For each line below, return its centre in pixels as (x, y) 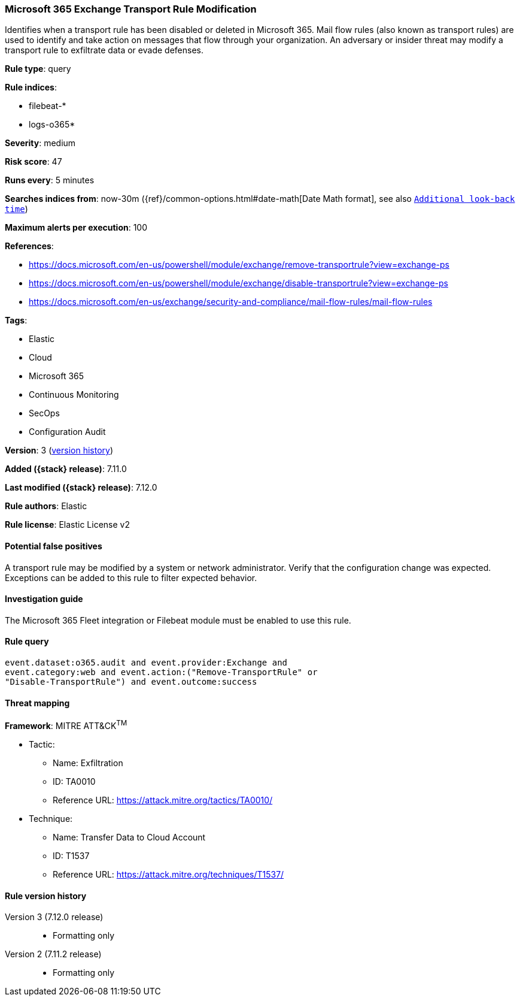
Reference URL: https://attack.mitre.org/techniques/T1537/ (168, 874)
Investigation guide (44, 599)
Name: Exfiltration (88, 763)
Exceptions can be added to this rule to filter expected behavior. (131, 577)
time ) (16, 209)
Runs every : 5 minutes (50, 180)
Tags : (16, 320)
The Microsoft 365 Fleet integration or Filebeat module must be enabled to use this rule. (178, 620)
